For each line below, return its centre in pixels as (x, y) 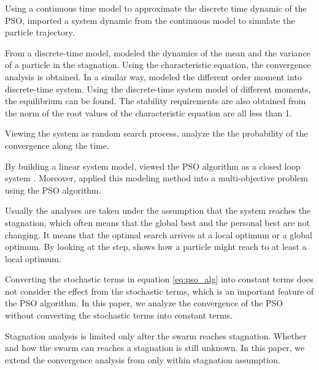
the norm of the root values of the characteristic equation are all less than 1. (148, 112)
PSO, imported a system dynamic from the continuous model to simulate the (150, 20)
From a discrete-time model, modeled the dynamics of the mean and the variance (158, 52)
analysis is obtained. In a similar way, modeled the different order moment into (153, 76)
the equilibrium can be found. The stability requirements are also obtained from (156, 101)
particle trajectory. (40, 32)
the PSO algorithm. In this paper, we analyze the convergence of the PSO (144, 303)
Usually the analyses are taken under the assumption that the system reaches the (158, 210)
